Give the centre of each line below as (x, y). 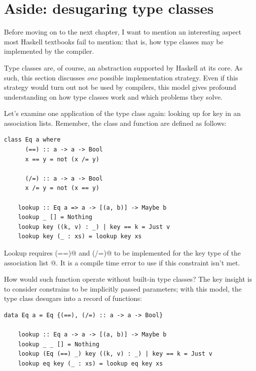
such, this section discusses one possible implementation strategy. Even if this (121, 77)
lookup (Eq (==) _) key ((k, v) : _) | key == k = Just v (115, 354)
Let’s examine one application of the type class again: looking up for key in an (122, 113)
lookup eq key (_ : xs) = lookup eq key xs (91, 363)
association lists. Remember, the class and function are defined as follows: (115, 123)
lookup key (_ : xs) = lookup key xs (80, 237)
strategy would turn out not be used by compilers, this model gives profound (120, 87)
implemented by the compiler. (49, 51)
